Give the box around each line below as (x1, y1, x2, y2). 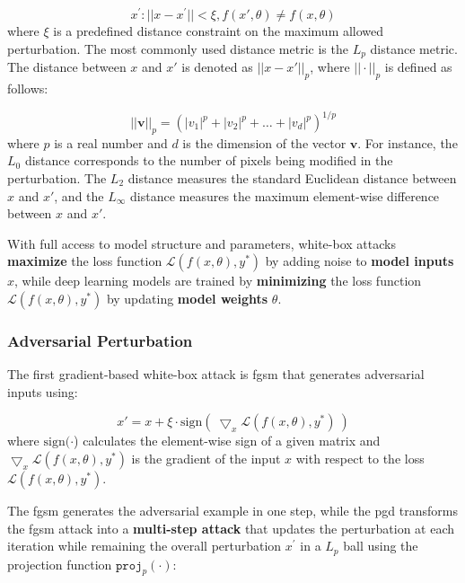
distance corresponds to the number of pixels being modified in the (24, 151, 393, 170)
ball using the (343, 536, 418, 555)
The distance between (7, 57, 127, 76)
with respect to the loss (295, 448, 425, 467)
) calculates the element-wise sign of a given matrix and (74, 431, 381, 450)
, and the (54, 186, 104, 205)
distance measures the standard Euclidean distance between (127, 169, 457, 187)
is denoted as (181, 57, 253, 76)
